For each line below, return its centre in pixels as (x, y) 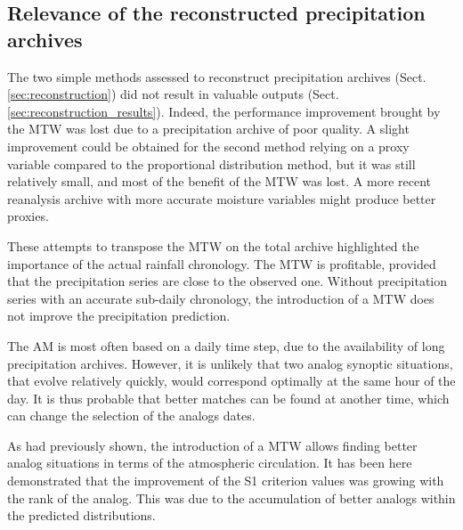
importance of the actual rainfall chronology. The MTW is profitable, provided (222, 263)
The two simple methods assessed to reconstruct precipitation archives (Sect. (217, 76)
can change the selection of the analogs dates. (131, 416)
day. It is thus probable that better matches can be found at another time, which (228, 398)
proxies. (28, 216)
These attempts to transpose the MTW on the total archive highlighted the (213, 245)
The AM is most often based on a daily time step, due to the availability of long (226, 345)
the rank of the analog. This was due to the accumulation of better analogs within (231, 497)
